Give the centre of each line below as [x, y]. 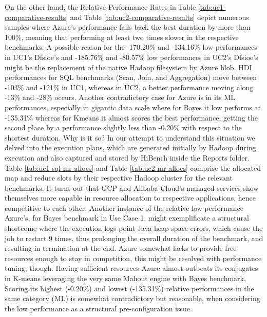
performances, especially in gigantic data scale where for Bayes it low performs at [133, 107]
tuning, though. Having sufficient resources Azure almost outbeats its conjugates [131, 268]
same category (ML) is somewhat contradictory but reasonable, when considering [132, 298]
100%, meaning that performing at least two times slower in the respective [122, 37]
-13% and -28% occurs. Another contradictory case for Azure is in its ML [120, 97]
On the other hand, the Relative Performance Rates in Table [100, 7]
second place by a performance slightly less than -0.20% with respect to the [123, 127]
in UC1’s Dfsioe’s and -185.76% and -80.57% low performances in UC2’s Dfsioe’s [131, 57]
